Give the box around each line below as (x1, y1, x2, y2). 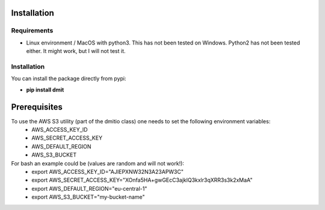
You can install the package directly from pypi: (11, 75, 126, 82)
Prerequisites (11, 102, 63, 112)
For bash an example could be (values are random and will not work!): (11, 159, 185, 167)
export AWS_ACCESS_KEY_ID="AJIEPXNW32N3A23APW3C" (31, 168, 184, 175)
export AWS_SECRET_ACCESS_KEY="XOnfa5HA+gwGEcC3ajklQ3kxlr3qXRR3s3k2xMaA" (31, 176, 253, 184)
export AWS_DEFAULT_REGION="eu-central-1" (31, 185, 147, 192)
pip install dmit (26, 86, 64, 93)
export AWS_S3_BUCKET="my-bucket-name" (31, 193, 145, 201)
